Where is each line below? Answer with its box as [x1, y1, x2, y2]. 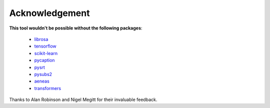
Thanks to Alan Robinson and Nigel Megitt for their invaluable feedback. [9, 96, 157, 102]
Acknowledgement [9, 7, 90, 18]
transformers [34, 85, 61, 91]
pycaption [34, 57, 55, 63]
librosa [34, 36, 48, 42]
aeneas [34, 78, 49, 84]
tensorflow [34, 43, 57, 49]
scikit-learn [34, 50, 57, 56]
